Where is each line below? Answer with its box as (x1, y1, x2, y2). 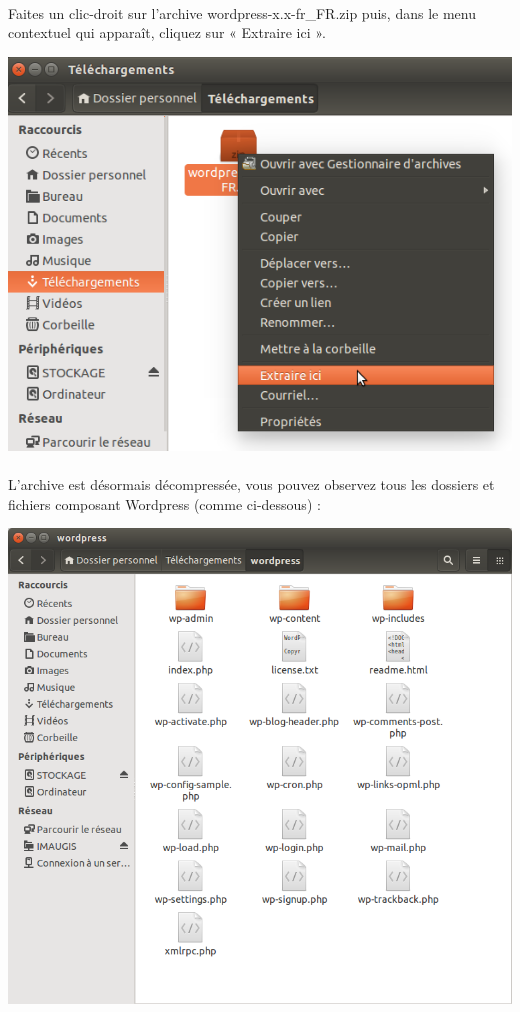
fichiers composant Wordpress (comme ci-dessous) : (8, 493, 321, 514)
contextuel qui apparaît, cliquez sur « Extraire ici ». (8, 22, 326, 43)
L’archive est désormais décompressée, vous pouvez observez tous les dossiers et (8, 474, 495, 495)
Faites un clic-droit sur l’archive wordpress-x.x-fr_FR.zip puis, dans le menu (8, 2, 476, 23)
